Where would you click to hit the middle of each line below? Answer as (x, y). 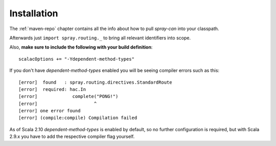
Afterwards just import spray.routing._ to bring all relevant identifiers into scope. (100, 38)
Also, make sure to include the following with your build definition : (81, 47)
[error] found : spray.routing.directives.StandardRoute (95, 82)
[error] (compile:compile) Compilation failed (78, 118)
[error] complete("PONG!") (68, 96)
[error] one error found (50, 111)
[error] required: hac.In (52, 89)
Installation (34, 13)
